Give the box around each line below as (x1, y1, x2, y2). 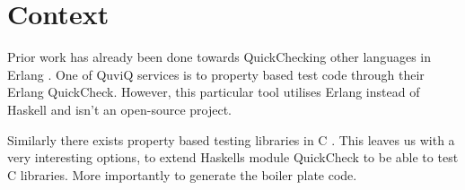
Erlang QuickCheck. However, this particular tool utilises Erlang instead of (7, 82, 420, 101)
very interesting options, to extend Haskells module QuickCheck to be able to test (7, 148, 459, 167)
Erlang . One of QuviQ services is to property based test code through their (7, 65, 425, 83)
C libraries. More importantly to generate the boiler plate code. (7, 165, 357, 184)
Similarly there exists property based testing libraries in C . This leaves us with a (7, 130, 455, 149)
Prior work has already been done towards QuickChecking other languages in (7, 47, 432, 66)
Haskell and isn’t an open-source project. (7, 99, 232, 118)
